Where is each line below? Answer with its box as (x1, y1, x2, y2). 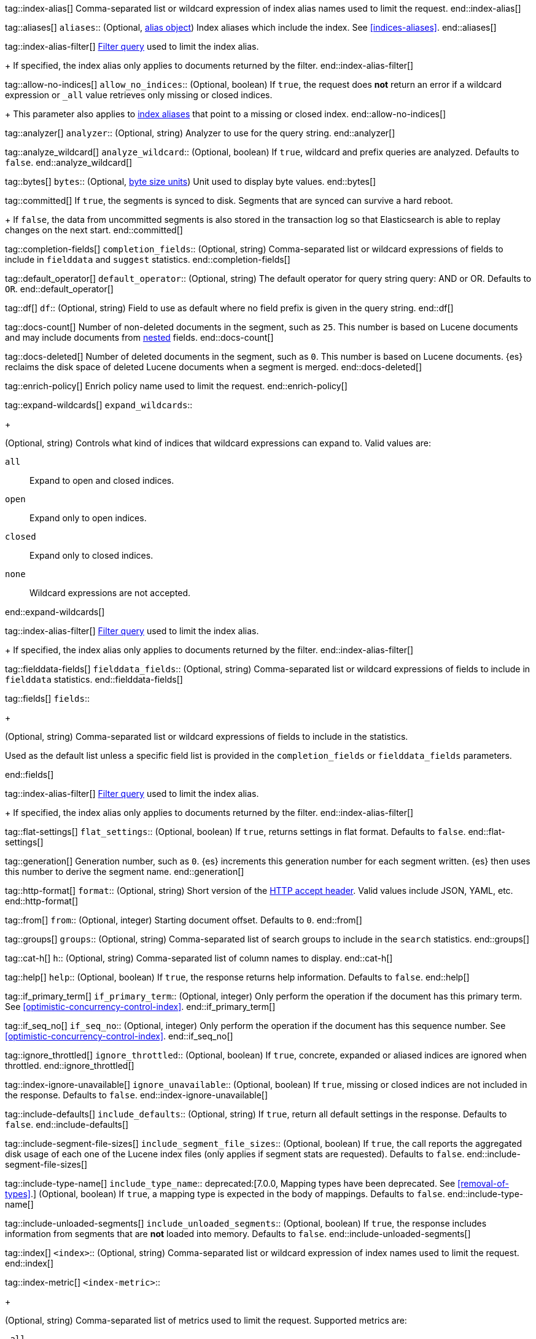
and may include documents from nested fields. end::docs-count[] (5, 332, 274, 343)
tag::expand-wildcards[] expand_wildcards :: (5, 400, 193, 410)
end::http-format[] (5, 896, 79, 906)
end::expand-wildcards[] (5, 607, 105, 617)
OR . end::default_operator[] (5, 284, 114, 294)
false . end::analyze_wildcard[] (5, 157, 133, 168)
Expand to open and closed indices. (29, 475, 174, 486)
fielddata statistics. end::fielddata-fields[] (5, 674, 183, 685)
